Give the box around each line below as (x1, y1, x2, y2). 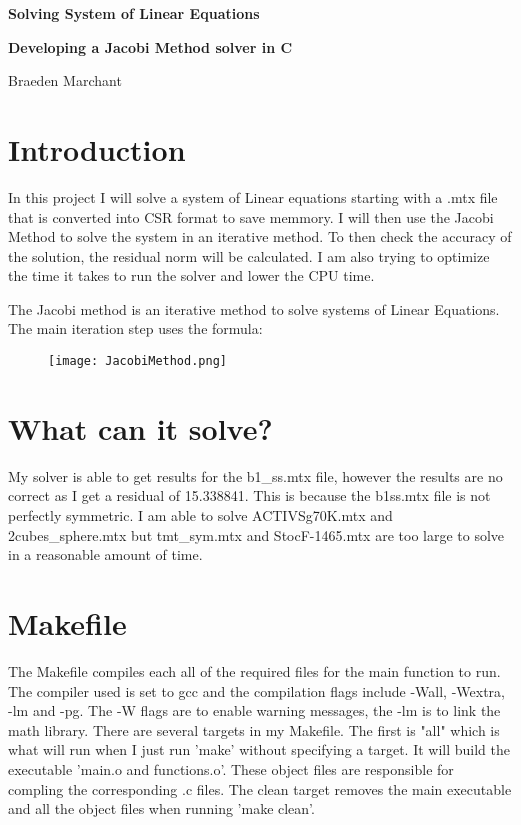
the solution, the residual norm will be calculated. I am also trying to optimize (8, 245, 490, 266)
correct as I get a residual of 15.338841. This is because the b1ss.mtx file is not (8, 485, 491, 506)
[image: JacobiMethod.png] (48, 354, 227, 369)
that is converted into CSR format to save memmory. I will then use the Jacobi (8, 206, 494, 227)
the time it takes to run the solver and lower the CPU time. (8, 265, 375, 286)
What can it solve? (8, 407, 273, 448)
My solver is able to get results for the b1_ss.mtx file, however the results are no (8, 465, 503, 486)
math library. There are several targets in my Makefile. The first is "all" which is (8, 719, 500, 740)
